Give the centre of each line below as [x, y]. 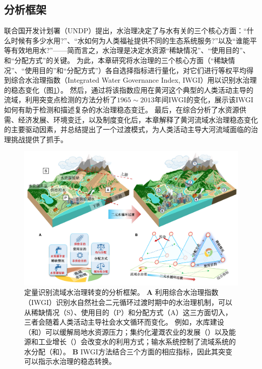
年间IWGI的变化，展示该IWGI [204, 100]
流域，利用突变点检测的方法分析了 [60, 100]
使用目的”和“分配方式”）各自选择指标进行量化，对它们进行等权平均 [136, 70]
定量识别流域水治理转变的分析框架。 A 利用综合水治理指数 [121, 292]
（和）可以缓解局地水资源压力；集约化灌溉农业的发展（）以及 [126, 331]
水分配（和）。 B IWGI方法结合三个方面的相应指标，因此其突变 [128, 351]
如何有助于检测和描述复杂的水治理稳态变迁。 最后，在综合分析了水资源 [122, 109]
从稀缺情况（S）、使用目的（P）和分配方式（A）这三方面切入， [128, 312]
